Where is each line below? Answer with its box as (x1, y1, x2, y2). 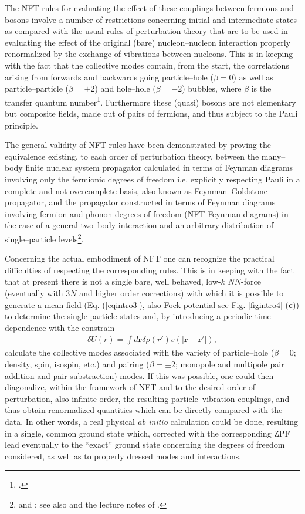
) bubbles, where (182, 82, 242, 94)
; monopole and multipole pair (175, 357, 284, 370)
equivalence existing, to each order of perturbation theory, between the (5, 150, 259, 162)
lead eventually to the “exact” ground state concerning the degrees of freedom (5, 438, 285, 451)
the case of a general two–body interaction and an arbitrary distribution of (5, 219, 274, 231)
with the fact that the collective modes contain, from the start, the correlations (5, 59, 289, 71)
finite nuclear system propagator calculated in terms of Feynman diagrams (25, 161, 293, 174)
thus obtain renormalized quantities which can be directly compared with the (5, 404, 283, 416)
